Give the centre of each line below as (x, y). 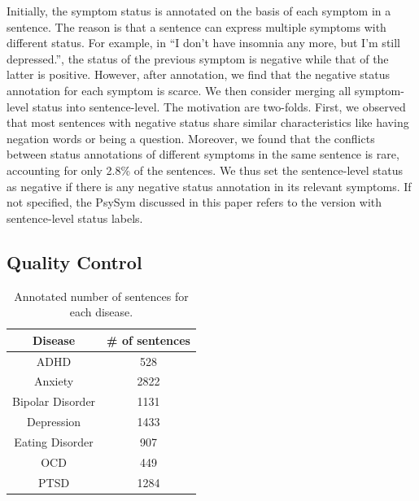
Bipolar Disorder (54, 401)
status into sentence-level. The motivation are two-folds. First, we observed (219, 106)
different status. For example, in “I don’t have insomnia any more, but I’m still (204, 43)
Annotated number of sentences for (101, 296)
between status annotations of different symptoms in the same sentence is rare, (203, 154)
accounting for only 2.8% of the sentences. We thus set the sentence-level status (205, 170)
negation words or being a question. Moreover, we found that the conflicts (191, 138)
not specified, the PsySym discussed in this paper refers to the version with (194, 202)
